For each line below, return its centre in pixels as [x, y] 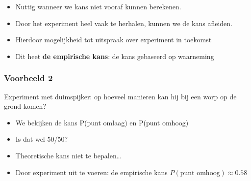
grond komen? [25, 106]
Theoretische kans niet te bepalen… [68, 155]
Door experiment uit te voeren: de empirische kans [91, 172]
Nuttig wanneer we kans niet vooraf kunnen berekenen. [98, 6]
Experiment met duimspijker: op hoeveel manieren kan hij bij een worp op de [120, 96]
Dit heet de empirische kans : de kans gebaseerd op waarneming [115, 56]
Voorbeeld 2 [28, 78]
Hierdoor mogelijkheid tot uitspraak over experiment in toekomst [113, 40]
